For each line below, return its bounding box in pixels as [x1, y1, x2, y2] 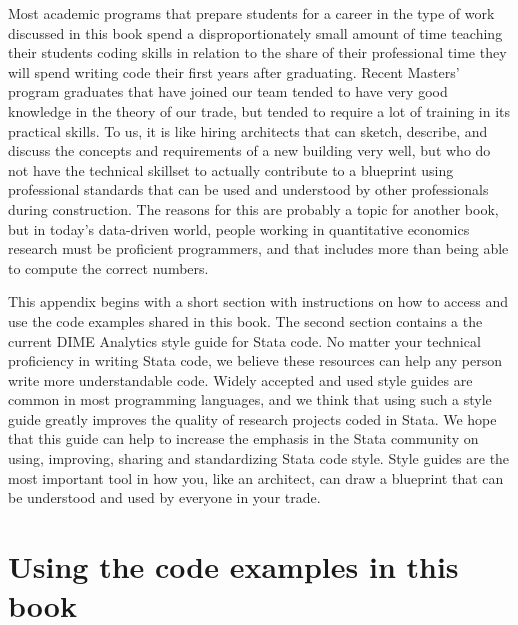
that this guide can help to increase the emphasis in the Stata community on [8, 428, 479, 449]
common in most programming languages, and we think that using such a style [8, 389, 492, 410]
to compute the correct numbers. [8, 257, 209, 278]
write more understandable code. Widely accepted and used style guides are [8, 369, 473, 390]
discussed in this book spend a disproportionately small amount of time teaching [8, 22, 503, 43]
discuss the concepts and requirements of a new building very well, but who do [8, 140, 491, 161]
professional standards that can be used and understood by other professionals [8, 179, 489, 200]
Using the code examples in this [8, 546, 459, 587]
